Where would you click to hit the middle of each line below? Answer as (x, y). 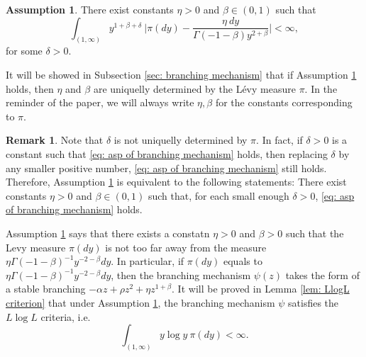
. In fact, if (279, 140)
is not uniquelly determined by (181, 140)
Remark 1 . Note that (55, 140)
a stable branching (46, 289)
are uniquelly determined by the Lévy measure (194, 88)
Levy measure (36, 247)
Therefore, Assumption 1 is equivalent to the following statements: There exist (176, 182)
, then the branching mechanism (181, 274)
